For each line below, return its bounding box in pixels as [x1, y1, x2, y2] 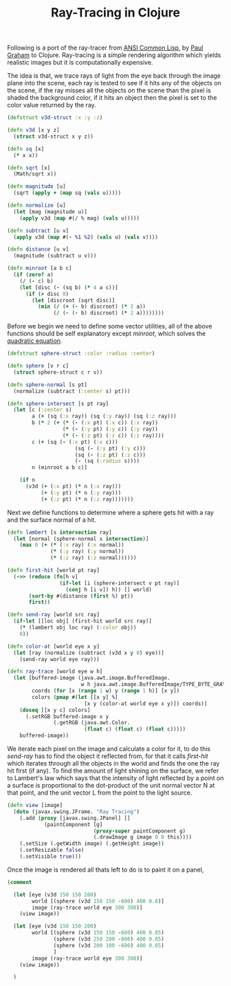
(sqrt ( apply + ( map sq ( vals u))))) [13, 189, 122, 197]
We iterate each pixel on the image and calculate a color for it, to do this [7, 745, 211, 753]
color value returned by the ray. [7, 101, 96, 109]
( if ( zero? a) [13, 271, 54, 278]
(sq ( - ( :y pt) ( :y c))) [74, 445, 146, 452]
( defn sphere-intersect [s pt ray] [7, 400, 109, 407]
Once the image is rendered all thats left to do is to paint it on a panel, [7, 866, 204, 874]
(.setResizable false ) [19, 847, 85, 854]
